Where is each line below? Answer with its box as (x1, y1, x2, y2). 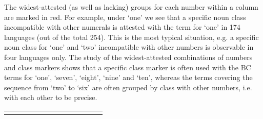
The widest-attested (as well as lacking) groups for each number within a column (4, 2, 258, 12)
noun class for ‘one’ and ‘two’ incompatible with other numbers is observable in (4, 42, 254, 52)
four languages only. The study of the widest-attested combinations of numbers (4, 51, 253, 62)
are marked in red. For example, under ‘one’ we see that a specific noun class (4, 11, 246, 22)
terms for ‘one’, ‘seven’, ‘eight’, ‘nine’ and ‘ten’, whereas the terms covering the (4, 72, 253, 83)
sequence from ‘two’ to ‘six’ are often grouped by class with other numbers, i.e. (4, 82, 252, 92)
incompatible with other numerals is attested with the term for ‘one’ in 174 (4, 22, 240, 32)
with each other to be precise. (4, 92, 97, 103)
